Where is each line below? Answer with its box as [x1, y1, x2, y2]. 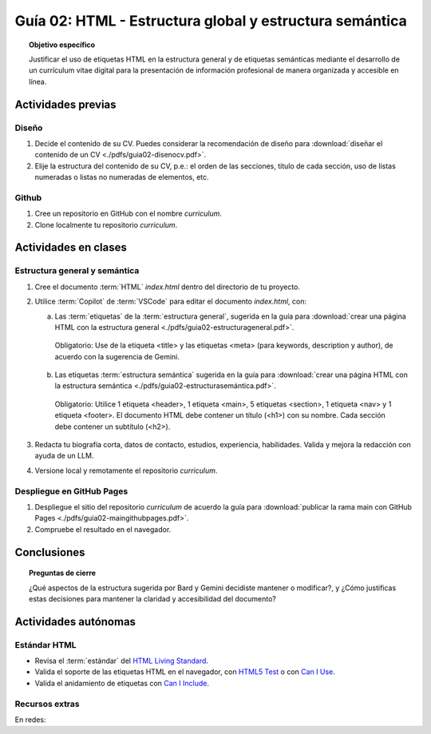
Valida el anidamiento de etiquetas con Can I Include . [34, 678, 210, 688]
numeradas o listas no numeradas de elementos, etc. [34, 173, 209, 182]
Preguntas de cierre [29, 568, 96, 578]
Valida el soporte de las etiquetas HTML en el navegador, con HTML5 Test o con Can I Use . [34, 667, 335, 676]
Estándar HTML [14, 639, 77, 650]
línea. [29, 77, 47, 86]
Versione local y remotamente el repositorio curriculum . [34, 466, 218, 475]
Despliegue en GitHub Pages [14, 486, 129, 497]
